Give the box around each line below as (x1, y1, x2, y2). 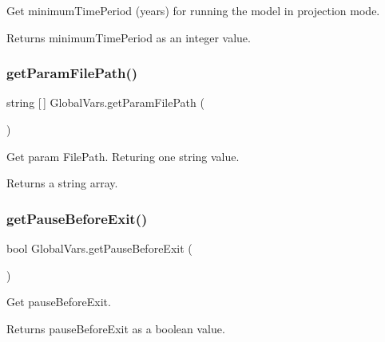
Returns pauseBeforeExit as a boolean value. (6, 320, 225, 336)
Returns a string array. (6, 175, 118, 191)
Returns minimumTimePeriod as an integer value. (6, 29, 251, 45)
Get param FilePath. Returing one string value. (6, 147, 240, 164)
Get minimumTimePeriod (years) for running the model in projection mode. (6, 2, 380, 18)
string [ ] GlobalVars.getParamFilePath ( (6, 94, 204, 111)
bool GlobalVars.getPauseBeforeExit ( (6, 240, 192, 256)
